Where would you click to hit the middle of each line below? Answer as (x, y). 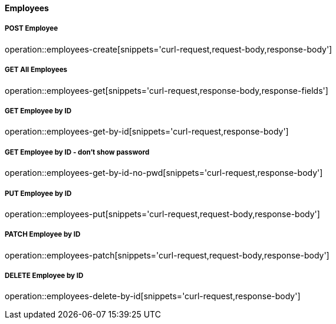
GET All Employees (36, 70)
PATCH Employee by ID (43, 235)
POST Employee (32, 29)
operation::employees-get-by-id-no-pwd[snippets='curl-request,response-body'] (164, 173)
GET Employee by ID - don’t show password (77, 152)
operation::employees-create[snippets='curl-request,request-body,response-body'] (169, 49)
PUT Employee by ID (38, 193)
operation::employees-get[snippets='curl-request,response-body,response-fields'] (167, 90)
